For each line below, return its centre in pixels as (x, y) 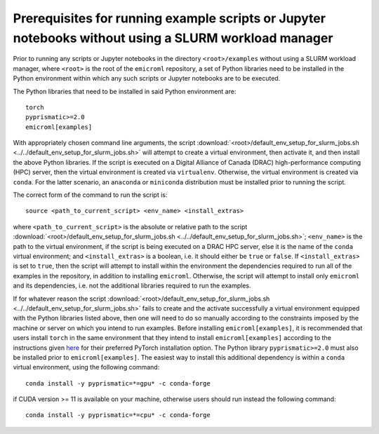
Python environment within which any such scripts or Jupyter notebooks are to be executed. (147, 79)
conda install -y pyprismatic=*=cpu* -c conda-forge (118, 415)
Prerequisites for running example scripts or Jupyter (169, 18)
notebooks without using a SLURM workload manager (173, 38)
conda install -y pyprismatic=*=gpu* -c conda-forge (118, 383)
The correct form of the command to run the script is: (90, 195)
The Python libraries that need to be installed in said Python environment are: (125, 91)
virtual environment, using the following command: (86, 367)
